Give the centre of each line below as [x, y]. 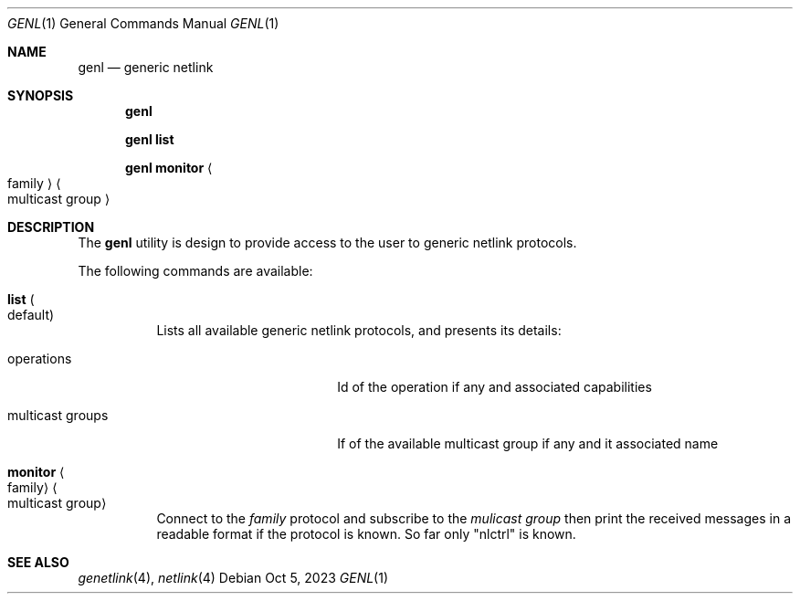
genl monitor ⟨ [169, 168]
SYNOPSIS [41, 95]
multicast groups [58, 415]
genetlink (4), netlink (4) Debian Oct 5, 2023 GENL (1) [233, 578]
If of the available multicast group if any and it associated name [528, 443]
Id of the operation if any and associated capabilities [495, 387]
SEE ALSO [38, 562]
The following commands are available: [195, 271]
